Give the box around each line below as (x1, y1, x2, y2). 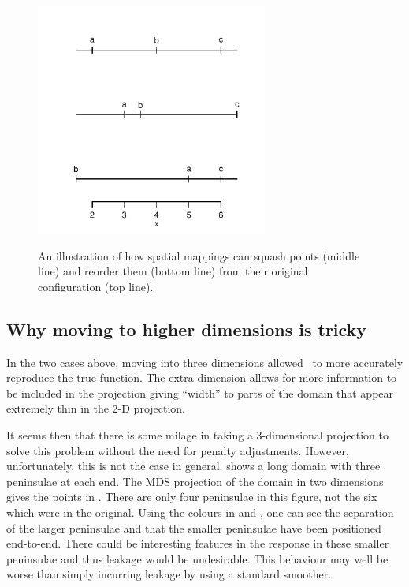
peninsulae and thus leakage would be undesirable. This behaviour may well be (6, 550, 389, 566)
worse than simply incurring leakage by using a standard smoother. (6, 566, 332, 582)
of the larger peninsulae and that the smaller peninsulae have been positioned (6, 519, 381, 536)
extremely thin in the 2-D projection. (6, 400, 186, 417)
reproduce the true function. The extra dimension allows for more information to (6, 369, 397, 386)
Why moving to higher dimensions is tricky (6, 316, 367, 341)
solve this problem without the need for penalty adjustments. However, (6, 442, 349, 458)
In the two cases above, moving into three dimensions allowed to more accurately (6, 353, 403, 370)
